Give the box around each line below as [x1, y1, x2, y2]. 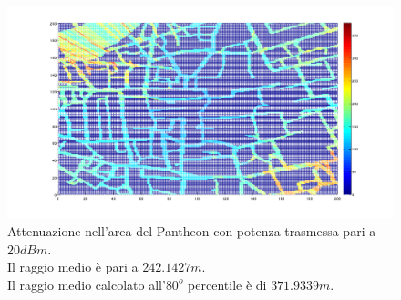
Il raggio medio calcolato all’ [7, 274, 166, 294]
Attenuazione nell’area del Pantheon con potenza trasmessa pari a [7, 222, 376, 241]
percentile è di [188, 274, 267, 294]
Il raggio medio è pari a [7, 257, 139, 276]
